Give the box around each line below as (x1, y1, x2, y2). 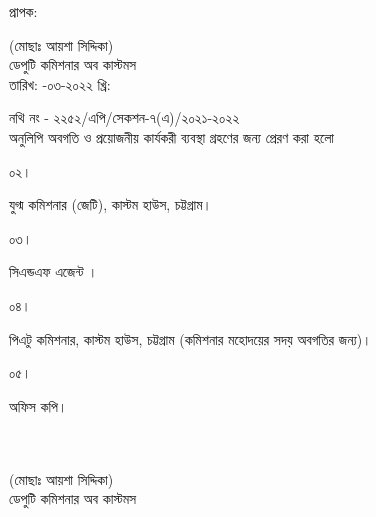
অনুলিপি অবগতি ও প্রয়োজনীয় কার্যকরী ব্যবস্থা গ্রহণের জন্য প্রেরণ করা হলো (9, 126, 334, 147)
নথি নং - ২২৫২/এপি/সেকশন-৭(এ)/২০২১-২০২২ (9, 107, 240, 128)
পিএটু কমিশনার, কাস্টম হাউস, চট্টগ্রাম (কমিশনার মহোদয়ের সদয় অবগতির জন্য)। (9, 328, 372, 349)
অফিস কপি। (9, 395, 68, 416)
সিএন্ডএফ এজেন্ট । (9, 261, 98, 282)
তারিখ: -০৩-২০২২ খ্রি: (9, 73, 111, 94)
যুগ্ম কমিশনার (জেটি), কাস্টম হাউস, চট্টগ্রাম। (9, 194, 212, 215)
